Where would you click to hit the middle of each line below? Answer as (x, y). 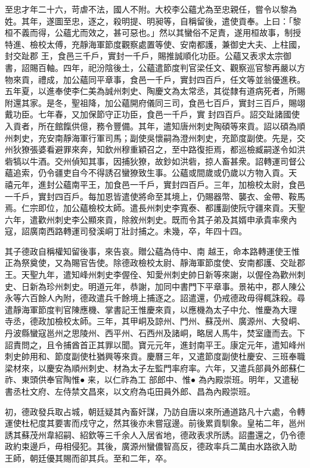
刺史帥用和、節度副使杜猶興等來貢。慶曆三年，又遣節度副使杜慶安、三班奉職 (155, 356)
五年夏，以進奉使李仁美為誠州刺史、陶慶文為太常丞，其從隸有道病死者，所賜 (155, 91)
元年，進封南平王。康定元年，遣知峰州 (230, 344)
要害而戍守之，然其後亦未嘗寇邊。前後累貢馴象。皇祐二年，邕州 (180, 423)
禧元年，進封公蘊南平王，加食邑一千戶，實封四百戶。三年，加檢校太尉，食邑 (155, 184)
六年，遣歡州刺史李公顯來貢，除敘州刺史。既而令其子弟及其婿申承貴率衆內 (151, 219)
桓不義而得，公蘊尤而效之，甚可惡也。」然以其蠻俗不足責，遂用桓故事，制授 (153, 32)
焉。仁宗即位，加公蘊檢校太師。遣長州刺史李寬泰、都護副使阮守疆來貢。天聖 (155, 208)
